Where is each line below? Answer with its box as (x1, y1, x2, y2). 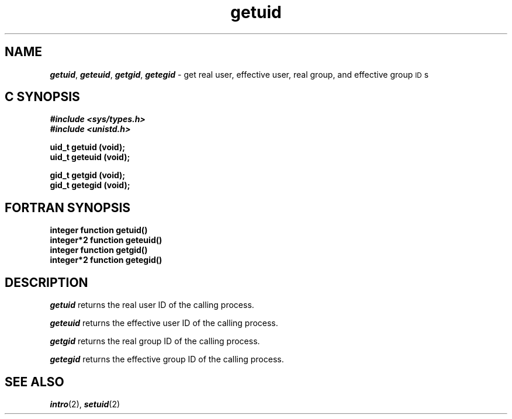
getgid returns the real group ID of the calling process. (50, 336, 260, 347)
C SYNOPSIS (5, 89, 80, 105)
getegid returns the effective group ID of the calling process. (50, 354, 284, 365)
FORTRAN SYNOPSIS (5, 200, 131, 215)
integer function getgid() (50, 245, 148, 255)
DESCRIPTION (5, 275, 88, 290)
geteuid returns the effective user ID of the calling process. (50, 318, 278, 328)
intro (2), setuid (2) (50, 399, 120, 409)
